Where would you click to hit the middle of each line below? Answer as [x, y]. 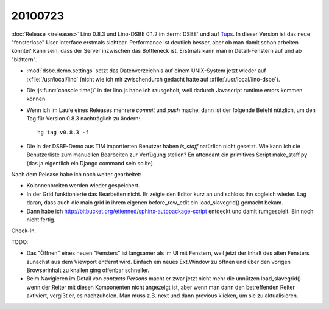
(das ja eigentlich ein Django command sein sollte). [90, 163]
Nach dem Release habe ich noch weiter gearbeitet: [76, 175]
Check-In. [24, 231]
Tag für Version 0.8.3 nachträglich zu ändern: [83, 119]
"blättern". [24, 59]
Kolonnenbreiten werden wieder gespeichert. [83, 186]
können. [37, 99]
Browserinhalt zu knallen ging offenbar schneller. [88, 270]
